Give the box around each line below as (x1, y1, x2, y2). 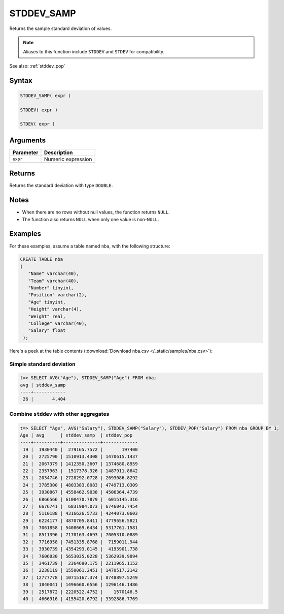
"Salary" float (28, 328, 66, 333)
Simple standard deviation (9, 360, 76, 367)
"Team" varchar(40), (28, 278, 80, 284)
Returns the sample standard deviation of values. (9, 25, 112, 32)
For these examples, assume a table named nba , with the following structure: (9, 243, 170, 249)
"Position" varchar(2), (28, 292, 87, 298)
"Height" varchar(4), (28, 306, 82, 312)
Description (44, 149, 73, 156)
